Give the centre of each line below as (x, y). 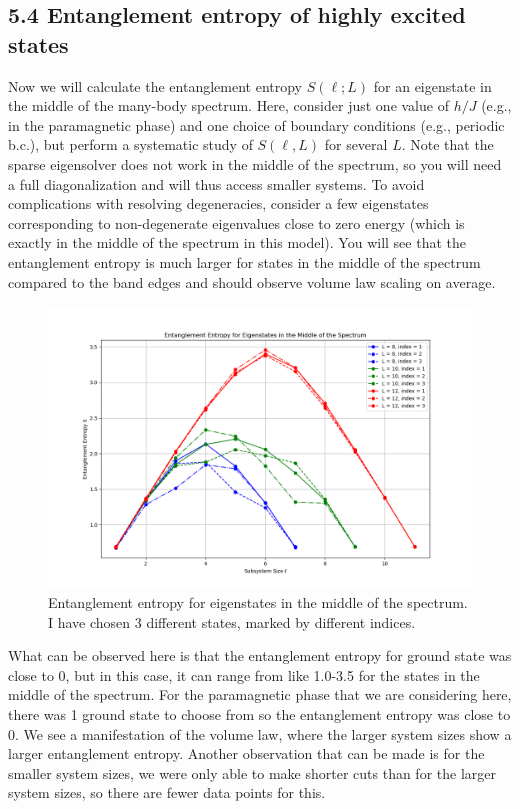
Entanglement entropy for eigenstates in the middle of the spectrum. (258, 602)
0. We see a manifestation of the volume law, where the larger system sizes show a (260, 733)
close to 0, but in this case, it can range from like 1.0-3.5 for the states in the (244, 674)
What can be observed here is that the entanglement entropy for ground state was (260, 655)
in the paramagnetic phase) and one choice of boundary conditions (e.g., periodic (256, 124)
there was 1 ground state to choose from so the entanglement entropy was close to (259, 714)
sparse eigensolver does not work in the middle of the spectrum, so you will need (255, 163)
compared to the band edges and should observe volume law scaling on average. (252, 281)
